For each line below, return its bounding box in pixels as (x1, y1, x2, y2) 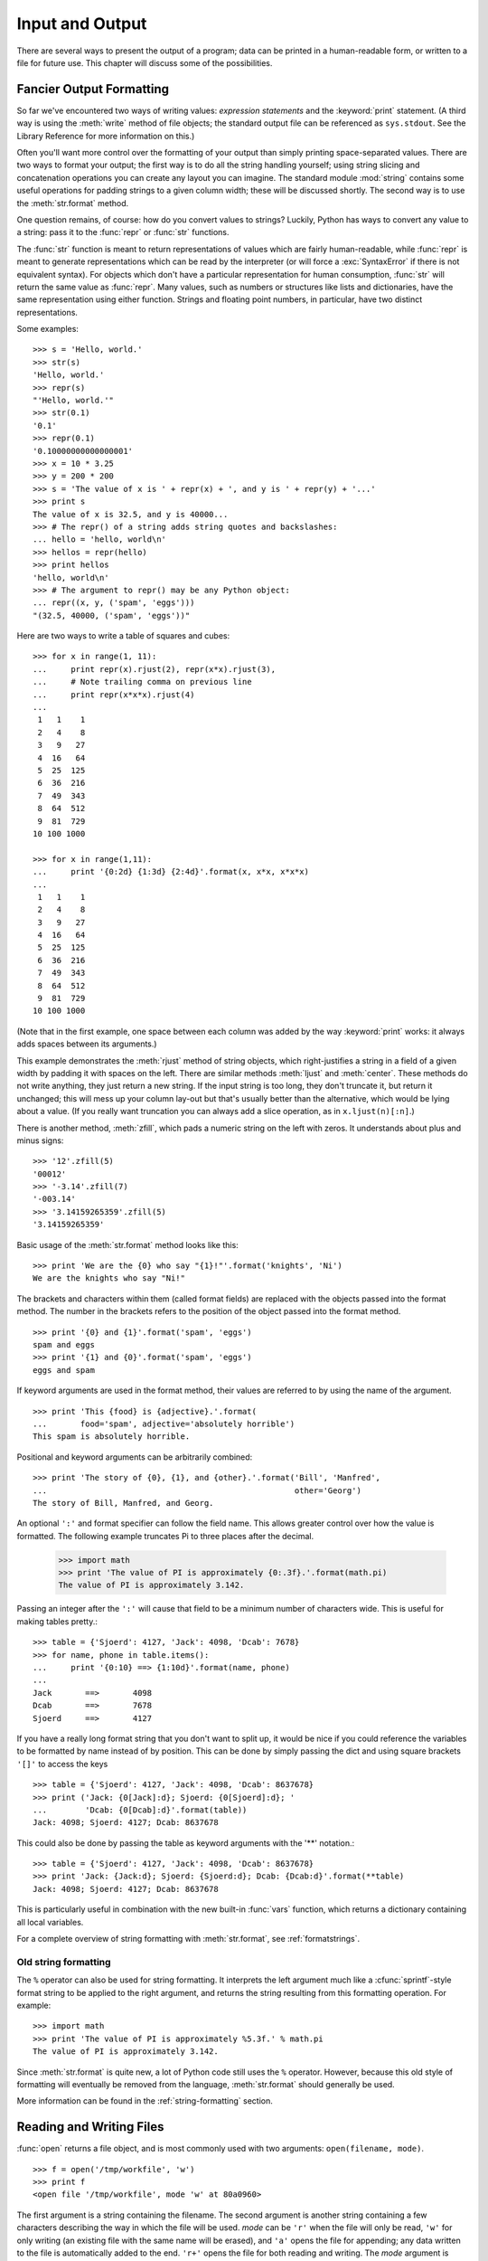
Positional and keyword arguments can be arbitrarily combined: (16, 1452, 253, 1462)
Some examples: (16, 324, 79, 335)
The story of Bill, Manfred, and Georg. (33, 1498, 214, 1508)
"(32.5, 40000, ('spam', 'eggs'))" (33, 610, 191, 620)
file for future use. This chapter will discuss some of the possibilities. (16, 57, 273, 68)
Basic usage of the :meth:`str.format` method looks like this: (16, 1239, 239, 1250)
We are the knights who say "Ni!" (33, 1273, 185, 1283)
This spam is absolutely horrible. (33, 1432, 191, 1442)
